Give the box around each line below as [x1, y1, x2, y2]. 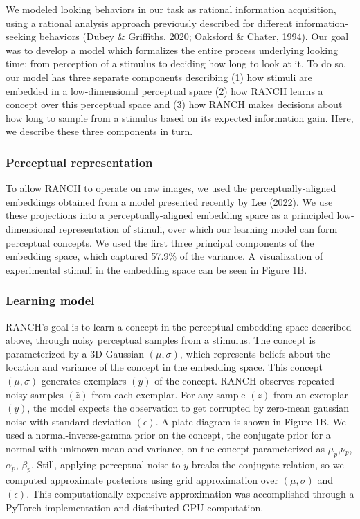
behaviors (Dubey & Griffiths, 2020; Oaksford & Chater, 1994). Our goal [39, 29, 349, 44]
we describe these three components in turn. [6, 124, 193, 139]
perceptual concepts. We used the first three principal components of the [6, 235, 314, 249]
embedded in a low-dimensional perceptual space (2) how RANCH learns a [6, 83, 323, 98]
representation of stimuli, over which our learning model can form [59, 221, 338, 236]
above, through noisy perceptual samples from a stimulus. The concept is [6, 333, 316, 347]
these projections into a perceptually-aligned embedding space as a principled [6, 208, 334, 222]
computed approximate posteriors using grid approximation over [6, 473, 279, 487]
